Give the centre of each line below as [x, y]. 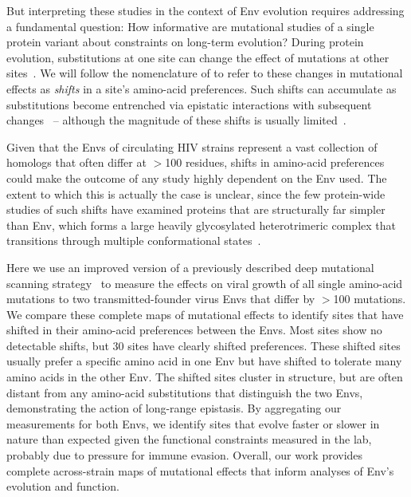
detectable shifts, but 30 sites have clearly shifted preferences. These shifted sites [204, 345]
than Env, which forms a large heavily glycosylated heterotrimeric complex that [201, 225]
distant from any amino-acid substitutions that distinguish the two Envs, [185, 392]
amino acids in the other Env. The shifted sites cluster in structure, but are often [205, 377]
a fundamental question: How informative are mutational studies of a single [190, 26]
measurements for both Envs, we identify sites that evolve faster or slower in [193, 423]
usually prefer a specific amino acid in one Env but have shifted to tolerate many [204, 361]
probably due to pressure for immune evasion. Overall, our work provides [185, 455]
